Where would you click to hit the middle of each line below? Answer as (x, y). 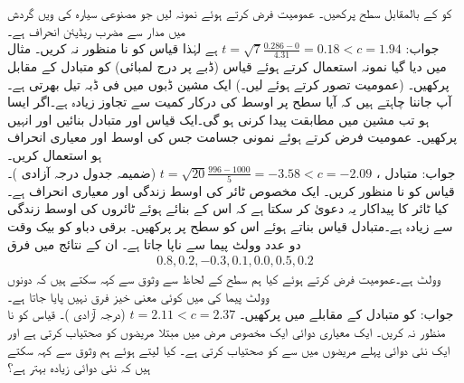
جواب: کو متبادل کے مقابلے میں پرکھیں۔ (347, 314)
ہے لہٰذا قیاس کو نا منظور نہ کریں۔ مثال (113, 48)
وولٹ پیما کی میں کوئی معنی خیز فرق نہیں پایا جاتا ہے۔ (138, 296)
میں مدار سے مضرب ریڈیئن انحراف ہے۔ (97, 30)
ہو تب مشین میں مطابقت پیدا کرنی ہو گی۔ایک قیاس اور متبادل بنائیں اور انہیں (218, 119)
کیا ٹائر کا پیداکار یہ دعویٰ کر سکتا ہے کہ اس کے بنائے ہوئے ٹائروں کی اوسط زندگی (228, 208)
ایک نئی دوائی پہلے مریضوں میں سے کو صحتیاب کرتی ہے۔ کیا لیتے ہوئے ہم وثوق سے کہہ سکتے (229, 349)
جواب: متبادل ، (416, 172)
